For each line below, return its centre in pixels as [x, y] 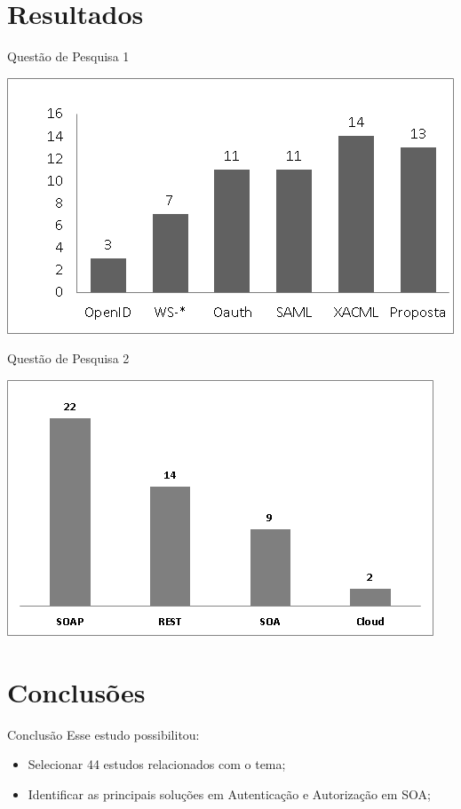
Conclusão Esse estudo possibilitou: [103, 734]
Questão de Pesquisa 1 [68, 56]
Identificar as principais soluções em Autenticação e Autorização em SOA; [229, 793]
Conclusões [76, 691]
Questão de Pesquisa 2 [68, 358]
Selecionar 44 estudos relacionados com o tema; [157, 764]
